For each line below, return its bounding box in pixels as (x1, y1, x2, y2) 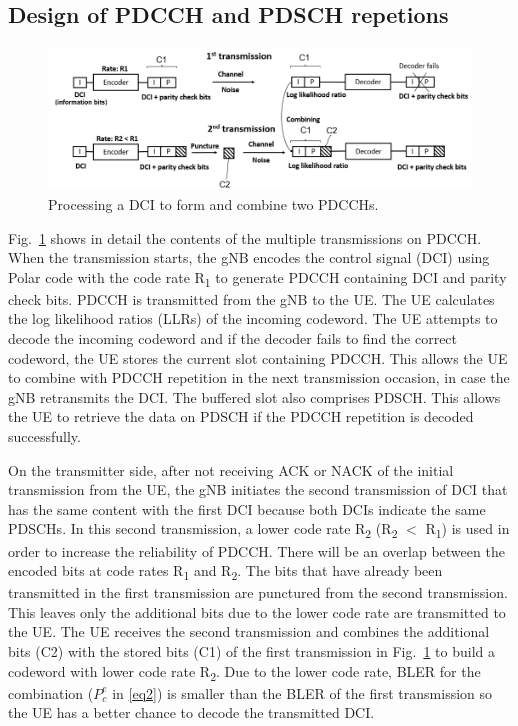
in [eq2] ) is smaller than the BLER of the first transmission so (112, 682, 493, 703)
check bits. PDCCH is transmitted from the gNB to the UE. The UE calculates (8, 288, 495, 309)
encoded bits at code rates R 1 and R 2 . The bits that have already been (8, 560, 443, 583)
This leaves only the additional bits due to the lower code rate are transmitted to (8, 601, 506, 622)
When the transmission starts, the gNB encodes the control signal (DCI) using (8, 247, 490, 268)
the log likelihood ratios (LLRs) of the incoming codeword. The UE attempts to (8, 308, 498, 329)
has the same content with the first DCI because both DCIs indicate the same (8, 498, 486, 519)
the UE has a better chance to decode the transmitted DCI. (8, 702, 375, 723)
